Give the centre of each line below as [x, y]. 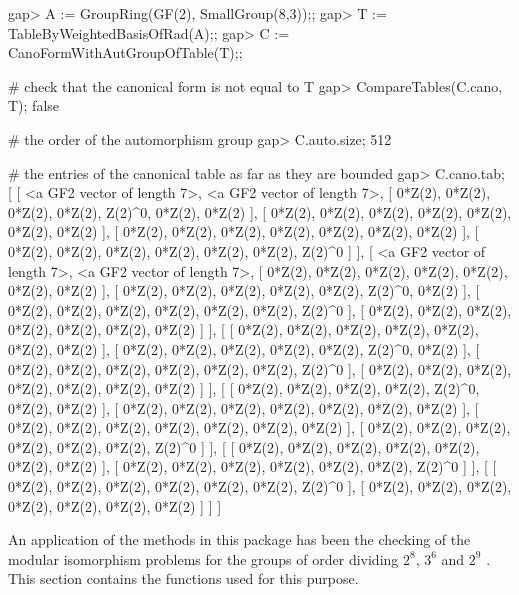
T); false [34, 105]
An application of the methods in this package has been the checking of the [239, 539]
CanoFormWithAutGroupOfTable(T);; [125, 52]
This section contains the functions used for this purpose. [183, 578]
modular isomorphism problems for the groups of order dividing [203, 558]
